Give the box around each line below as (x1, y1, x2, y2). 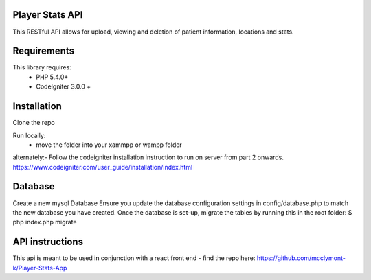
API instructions (12, 236, 84, 248)
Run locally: (12, 131, 46, 139)
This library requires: (12, 63, 71, 71)
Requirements (12, 45, 75, 57)
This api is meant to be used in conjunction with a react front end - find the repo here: (12, 254, 256, 262)
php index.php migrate (12, 218, 77, 226)
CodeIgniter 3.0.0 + (36, 82, 91, 91)
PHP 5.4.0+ (36, 73, 69, 81)
